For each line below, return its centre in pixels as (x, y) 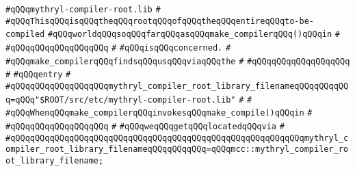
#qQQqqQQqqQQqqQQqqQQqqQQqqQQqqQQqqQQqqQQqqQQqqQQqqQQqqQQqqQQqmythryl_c (177, 138)
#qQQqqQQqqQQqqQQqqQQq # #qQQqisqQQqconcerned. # (118, 48)
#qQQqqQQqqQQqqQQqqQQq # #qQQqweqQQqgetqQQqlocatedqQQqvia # (145, 126)
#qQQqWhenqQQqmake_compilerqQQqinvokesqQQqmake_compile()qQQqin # (159, 113)
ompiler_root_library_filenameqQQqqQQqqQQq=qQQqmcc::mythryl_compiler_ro (177, 149)
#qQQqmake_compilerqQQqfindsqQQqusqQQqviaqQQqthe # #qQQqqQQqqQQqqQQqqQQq (178, 61)
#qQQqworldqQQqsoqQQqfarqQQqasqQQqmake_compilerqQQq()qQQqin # (194, 35)
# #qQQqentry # (38, 75)
